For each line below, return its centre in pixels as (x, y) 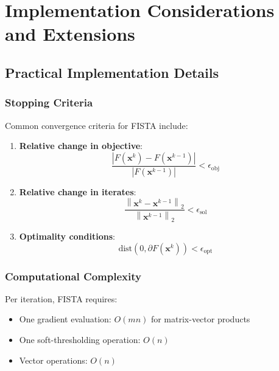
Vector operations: (53, 360)
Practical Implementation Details (112, 72)
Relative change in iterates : (78, 191)
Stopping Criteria (49, 102)
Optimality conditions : (67, 236)
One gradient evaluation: (65, 319)
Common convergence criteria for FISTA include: (97, 125)
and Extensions (70, 34)
